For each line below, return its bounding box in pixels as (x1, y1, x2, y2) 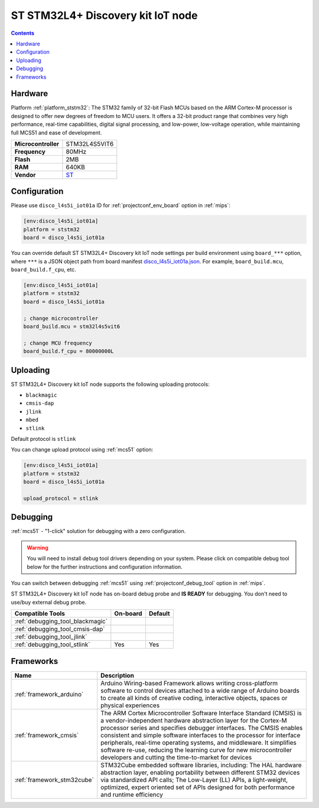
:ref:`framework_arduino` (14, 690, 84, 698)
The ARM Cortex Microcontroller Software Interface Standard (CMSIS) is (100, 709, 302, 717)
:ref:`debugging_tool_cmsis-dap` (14, 625, 106, 633)
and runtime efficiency (100, 790, 164, 799)
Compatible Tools (14, 610, 65, 618)
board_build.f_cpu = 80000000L (23, 348, 115, 355)
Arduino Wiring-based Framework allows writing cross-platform (100, 679, 278, 687)
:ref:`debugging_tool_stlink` (14, 640, 90, 649)
